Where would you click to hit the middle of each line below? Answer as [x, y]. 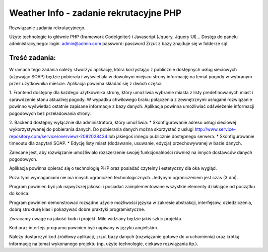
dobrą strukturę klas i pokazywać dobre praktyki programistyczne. [77, 209]
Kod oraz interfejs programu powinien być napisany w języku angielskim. [84, 228]
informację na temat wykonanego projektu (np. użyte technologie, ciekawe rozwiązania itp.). [104, 244]
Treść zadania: [33, 58]
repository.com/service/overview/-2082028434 [58, 136]
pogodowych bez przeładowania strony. [50, 113]
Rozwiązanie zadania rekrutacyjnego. [47, 28]
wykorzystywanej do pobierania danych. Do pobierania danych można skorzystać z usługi [101, 129]
